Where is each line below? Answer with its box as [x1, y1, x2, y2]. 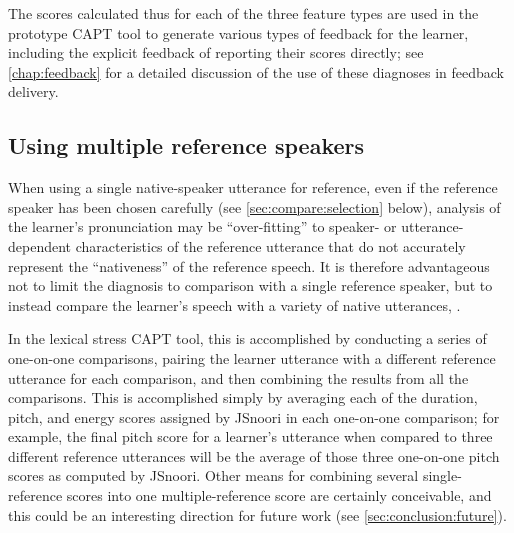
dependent [8, 235, 72, 256]
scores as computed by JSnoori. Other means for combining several [8, 465, 419, 486]
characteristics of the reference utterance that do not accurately [75, 235, 466, 256]
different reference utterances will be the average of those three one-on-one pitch [8, 445, 500, 466]
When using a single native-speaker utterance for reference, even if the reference [8, 177, 498, 198]
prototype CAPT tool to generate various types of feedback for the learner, [8, 22, 469, 43]
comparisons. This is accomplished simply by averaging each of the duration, [8, 387, 478, 408]
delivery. [8, 81, 59, 102]
